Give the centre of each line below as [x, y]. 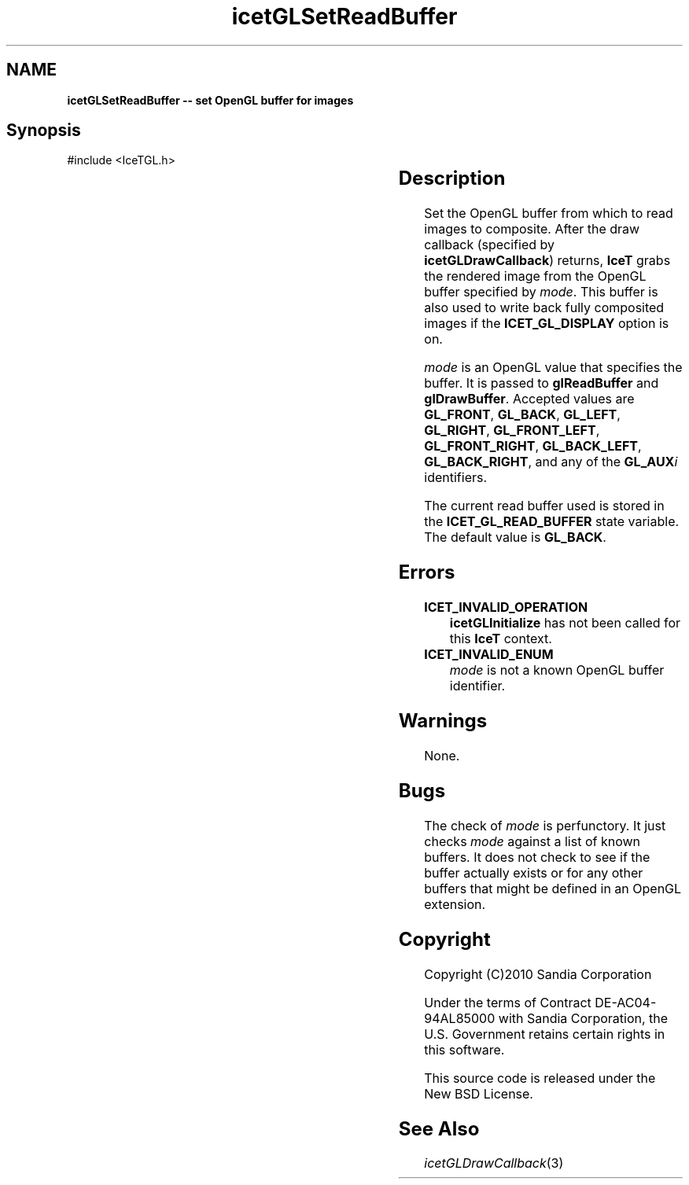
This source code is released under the [540, 1078]
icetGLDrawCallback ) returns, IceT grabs [547, 261]
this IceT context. [501, 639]
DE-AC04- [626, 1002]
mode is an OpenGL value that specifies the [553, 368]
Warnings [443, 721]
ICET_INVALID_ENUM [489, 655]
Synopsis [44, 131]
